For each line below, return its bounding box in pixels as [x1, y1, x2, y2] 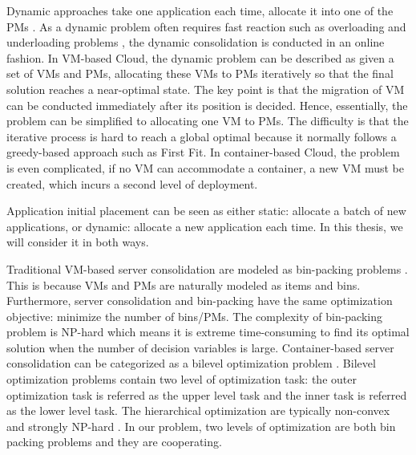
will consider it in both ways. [6, 234, 149, 250]
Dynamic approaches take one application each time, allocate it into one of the [6, 2, 394, 18]
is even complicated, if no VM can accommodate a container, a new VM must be [6, 159, 404, 176]
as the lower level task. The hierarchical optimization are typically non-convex [6, 402, 390, 419]
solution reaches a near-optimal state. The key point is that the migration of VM [6, 80, 405, 97]
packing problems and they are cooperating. [6, 433, 222, 450]
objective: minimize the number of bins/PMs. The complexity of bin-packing [6, 307, 383, 324]
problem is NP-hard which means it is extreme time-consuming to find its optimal [6, 323, 410, 340]
